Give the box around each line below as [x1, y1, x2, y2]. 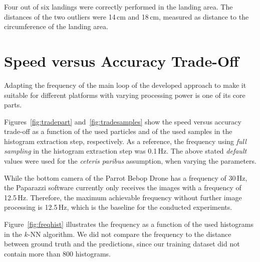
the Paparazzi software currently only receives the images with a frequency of [4, 182, 241, 193]
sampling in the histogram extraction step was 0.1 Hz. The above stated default [4, 146, 247, 156]
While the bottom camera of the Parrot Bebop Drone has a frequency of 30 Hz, [4, 172, 247, 183]
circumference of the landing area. [4, 21, 108, 32]
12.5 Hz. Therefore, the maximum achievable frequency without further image [4, 192, 242, 202]
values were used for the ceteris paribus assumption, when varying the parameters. [4, 156, 256, 166]
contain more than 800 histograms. [4, 248, 111, 258]
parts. [4, 99, 22, 110]
